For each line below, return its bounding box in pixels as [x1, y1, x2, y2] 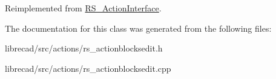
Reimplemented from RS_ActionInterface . [5, 2, 162, 14]
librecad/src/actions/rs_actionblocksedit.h [5, 42, 163, 54]
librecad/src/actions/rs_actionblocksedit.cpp [5, 62, 171, 74]
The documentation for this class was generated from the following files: [5, 22, 272, 34]
